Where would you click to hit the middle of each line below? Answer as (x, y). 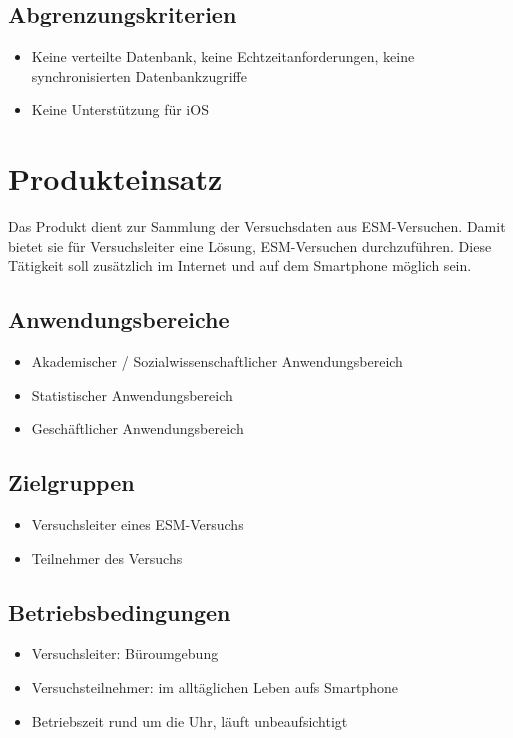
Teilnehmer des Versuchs (107, 557)
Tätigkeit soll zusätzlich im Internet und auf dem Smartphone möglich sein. (240, 265)
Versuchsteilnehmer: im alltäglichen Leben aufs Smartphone (214, 687)
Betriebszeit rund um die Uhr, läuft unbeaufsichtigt (189, 720)
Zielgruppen (71, 482)
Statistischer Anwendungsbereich (132, 394)
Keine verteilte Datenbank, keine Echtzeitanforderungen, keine (223, 56)
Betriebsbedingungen (119, 611)
